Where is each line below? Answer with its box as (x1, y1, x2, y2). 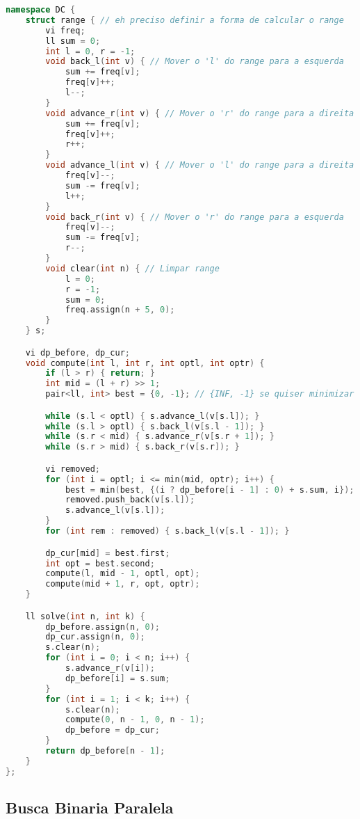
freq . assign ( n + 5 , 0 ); (65, 305, 175, 315)
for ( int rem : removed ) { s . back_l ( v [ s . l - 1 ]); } (45, 526, 290, 536)
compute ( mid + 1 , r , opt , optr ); (45, 579, 200, 589)
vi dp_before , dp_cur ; (25, 347, 131, 358)
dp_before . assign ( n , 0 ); (45, 621, 161, 632)
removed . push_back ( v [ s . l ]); (65, 495, 195, 505)
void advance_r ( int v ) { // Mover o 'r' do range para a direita (45, 108, 354, 118)
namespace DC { (6, 5, 76, 15)
